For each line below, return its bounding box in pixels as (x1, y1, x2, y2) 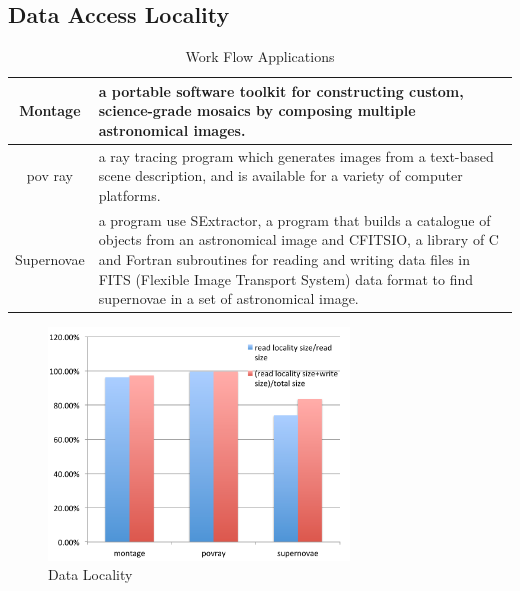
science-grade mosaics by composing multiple (98, 100, 416, 121)
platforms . (98, 185, 161, 206)
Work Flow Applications (185, 46, 335, 67)
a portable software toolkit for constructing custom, (98, 80, 464, 101)
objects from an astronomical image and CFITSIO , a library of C (98, 229, 499, 250)
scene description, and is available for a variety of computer (98, 165, 463, 186)
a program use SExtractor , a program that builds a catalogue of (98, 209, 491, 230)
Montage (19, 100, 81, 121)
